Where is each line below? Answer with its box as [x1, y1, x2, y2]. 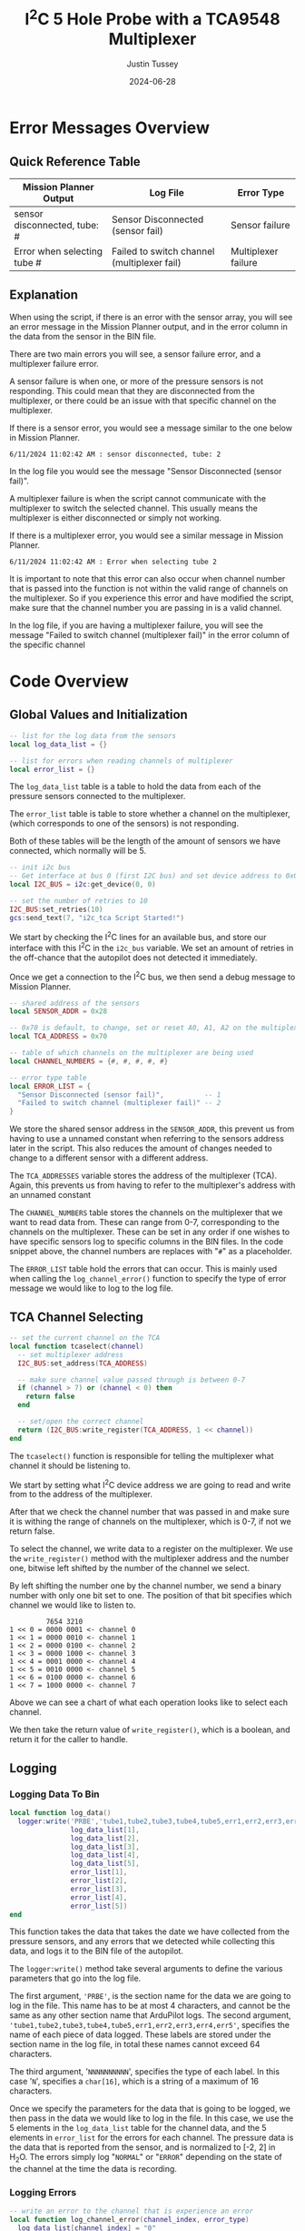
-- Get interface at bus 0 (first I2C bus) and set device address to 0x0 [9, 871, 299, 881]
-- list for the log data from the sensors [9, 731, 177, 740]
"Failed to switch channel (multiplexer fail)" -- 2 [17, 1099, 221, 1108]
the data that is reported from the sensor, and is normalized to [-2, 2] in [9, 2142, 276, 2153]
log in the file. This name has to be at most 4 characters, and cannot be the [9, 2000, 290, 2012]
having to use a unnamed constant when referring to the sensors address [9, 1133, 284, 1144]
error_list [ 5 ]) [70, 1901, 128, 1911]
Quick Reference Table [9, 154, 141, 169]
